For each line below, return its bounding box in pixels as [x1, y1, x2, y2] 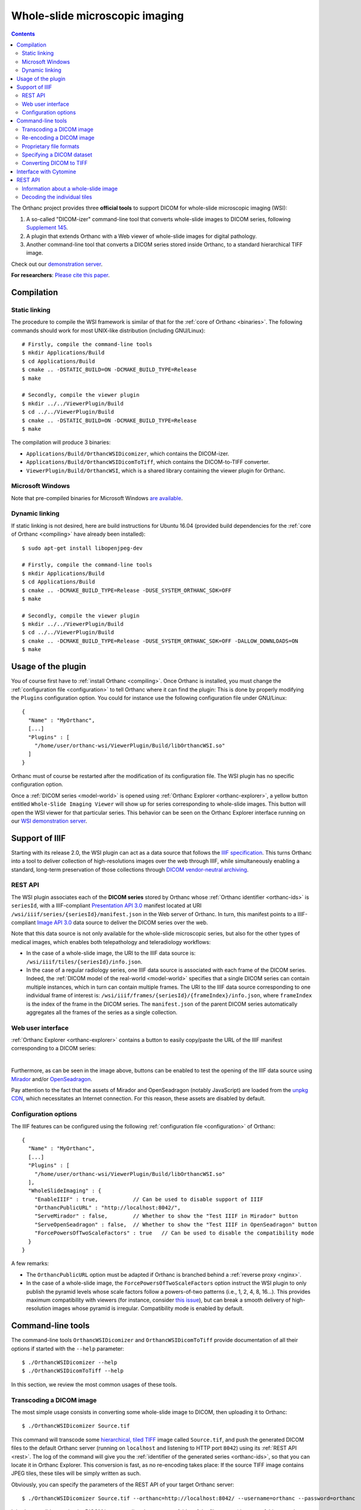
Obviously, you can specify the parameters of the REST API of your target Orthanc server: [11, 1480, 234, 1488]
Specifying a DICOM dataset [22, 151, 93, 158]
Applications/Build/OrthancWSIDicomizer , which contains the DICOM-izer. [26, 450, 230, 457]
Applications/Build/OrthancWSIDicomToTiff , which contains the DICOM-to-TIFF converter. [26, 458, 270, 466]
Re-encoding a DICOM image [22, 134, 95, 141]
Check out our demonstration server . [11, 260, 102, 268]
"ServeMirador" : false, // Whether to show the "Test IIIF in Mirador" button [34, 1213, 298, 1219]
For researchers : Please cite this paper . [11, 272, 110, 279]
